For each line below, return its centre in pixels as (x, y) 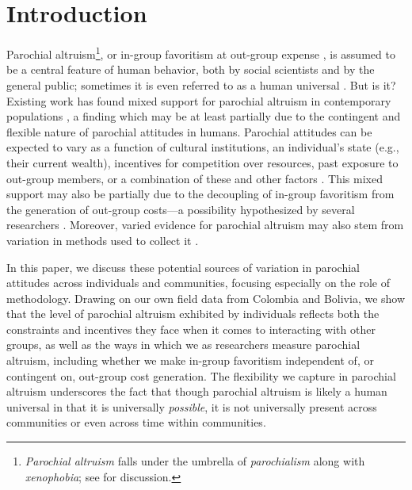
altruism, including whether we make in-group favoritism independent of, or (190, 360)
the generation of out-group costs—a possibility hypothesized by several (181, 209)
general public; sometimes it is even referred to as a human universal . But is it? (201, 84)
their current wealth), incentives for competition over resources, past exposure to (202, 162)
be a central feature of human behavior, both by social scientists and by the (191, 69)
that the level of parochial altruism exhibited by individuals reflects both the (193, 314)
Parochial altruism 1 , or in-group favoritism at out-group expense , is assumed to (201, 53)
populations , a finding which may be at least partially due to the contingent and (204, 116)
